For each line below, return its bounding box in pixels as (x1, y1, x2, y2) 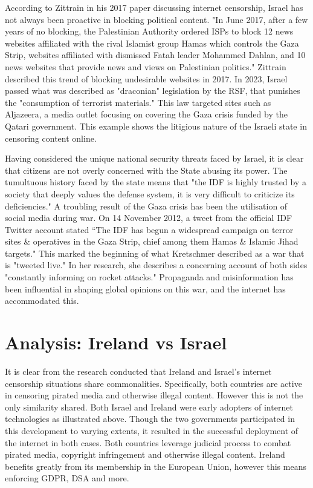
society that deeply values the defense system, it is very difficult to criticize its (5, 187, 295, 200)
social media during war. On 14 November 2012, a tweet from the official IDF (5, 211, 292, 224)
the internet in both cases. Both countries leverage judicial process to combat (5, 436, 291, 449)
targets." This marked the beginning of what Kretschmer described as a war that (5, 246, 305, 259)
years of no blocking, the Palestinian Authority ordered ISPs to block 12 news (5, 25, 294, 38)
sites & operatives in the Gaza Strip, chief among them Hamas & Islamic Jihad (5, 235, 298, 248)
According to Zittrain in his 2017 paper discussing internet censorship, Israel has (5, 1, 303, 13)
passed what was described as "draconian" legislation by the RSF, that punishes (5, 84, 300, 97)
